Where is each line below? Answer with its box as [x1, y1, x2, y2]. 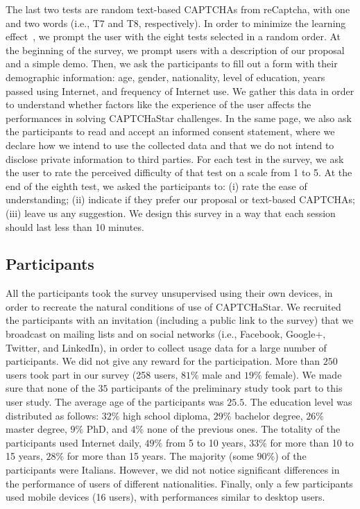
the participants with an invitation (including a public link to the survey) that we [6, 313, 354, 327]
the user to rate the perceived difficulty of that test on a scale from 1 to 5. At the [6, 165, 352, 180]
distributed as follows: [6, 408, 99, 422]
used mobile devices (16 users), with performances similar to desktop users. [6, 490, 325, 504]
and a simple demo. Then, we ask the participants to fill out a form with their [6, 56, 338, 71]
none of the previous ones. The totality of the [146, 422, 341, 436]
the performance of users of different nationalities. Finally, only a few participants [6, 476, 353, 490]
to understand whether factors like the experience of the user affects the [6, 97, 311, 112]
